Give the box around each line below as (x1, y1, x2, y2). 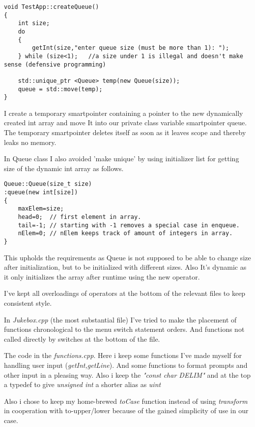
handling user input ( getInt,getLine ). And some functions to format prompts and (4, 360, 248, 370)
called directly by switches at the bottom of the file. (4, 333, 160, 344)
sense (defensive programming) (4, 61, 106, 68)
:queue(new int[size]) (4, 189, 78, 196)
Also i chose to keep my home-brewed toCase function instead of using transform (4, 395, 248, 406)
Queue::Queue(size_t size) (4, 180, 92, 188)
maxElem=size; (18, 205, 64, 213)
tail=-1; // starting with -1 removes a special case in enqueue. (18, 221, 240, 229)
